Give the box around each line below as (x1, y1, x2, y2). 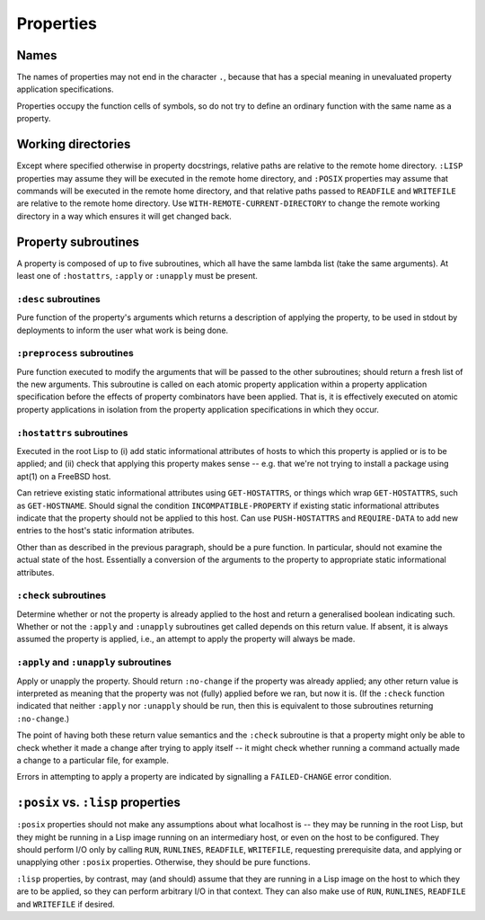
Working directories (16, 137, 131, 152)
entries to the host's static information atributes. (16, 525, 195, 536)
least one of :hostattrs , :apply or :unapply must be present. (16, 271, 258, 281)
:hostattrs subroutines (16, 426, 129, 439)
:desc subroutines (16, 292, 101, 305)
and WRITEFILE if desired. (16, 898, 116, 909)
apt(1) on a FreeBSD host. (16, 470, 111, 481)
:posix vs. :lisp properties (16, 795, 181, 810)
